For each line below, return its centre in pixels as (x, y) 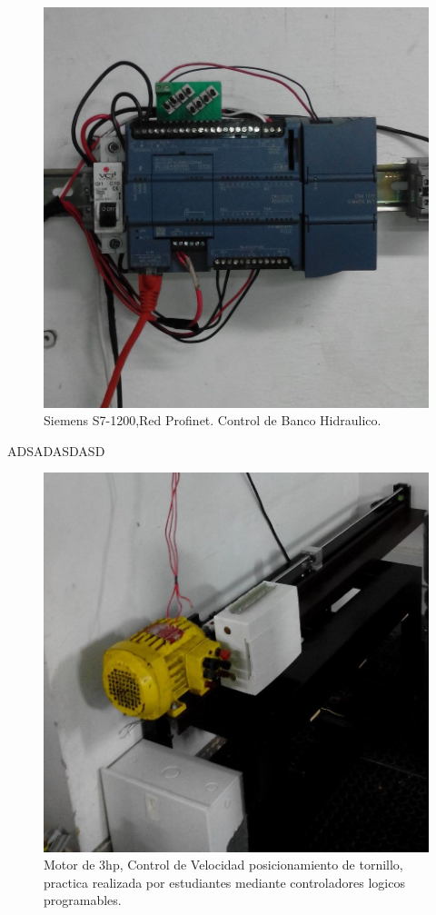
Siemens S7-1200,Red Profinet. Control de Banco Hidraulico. (213, 420)
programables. (83, 900)
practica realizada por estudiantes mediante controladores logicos (224, 882)
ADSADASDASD (56, 450)
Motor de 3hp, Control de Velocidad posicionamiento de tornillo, (223, 865)
